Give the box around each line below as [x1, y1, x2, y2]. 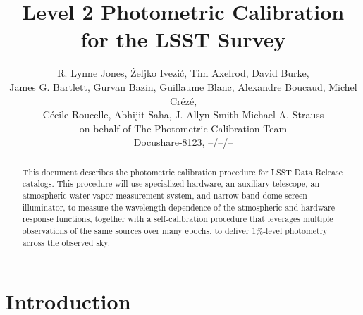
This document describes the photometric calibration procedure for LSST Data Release [22, 166, 343, 178]
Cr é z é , [169, 93, 197, 108]
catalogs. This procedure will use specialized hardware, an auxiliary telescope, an [22, 178, 320, 190]
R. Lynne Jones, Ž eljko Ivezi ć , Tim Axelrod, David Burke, [57, 66, 309, 80]
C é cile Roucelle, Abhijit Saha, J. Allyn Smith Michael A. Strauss [42, 107, 324, 122]
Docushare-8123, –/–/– [133, 135, 233, 149]
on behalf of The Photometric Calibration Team [79, 121, 288, 135]
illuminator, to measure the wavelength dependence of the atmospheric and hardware [22, 201, 336, 213]
